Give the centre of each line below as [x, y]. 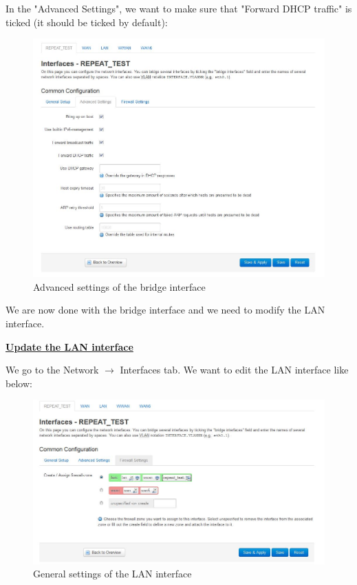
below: [19, 383]
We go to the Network [52, 370]
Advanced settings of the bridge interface [119, 286]
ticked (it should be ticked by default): [87, 22]
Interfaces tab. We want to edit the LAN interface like [234, 370]
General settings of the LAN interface [112, 574]
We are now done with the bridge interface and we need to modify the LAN [165, 310]
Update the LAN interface [69, 346]
